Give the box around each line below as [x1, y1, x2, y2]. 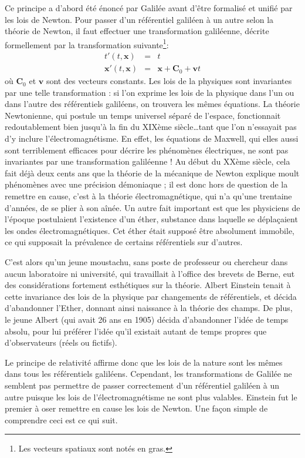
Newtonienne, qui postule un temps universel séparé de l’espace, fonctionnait [5, 109, 281, 121]
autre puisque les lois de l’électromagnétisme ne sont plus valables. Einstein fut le [5, 390, 297, 403]
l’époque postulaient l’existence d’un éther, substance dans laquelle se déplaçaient [5, 213, 298, 225]
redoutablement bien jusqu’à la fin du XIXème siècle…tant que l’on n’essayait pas [5, 121, 297, 133]
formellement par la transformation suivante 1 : [5, 36, 169, 51]
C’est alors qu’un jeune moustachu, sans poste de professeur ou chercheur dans [5, 256, 288, 268]
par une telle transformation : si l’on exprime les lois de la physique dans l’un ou [5, 86, 294, 98]
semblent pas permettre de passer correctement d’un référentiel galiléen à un [5, 379, 279, 391]
